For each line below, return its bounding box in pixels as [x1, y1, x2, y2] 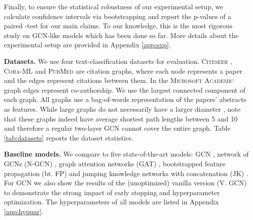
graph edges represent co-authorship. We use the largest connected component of [4, 84, 246, 95]
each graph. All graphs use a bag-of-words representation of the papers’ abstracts [4, 94, 247, 104]
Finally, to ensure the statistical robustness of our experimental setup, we [4, 1, 223, 11]
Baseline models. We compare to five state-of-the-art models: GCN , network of [4, 149, 249, 159]
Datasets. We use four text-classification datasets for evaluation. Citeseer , [4, 56, 233, 66]
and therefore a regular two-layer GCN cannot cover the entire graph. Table [4, 123, 231, 133]
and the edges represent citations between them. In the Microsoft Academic [4, 75, 234, 85]
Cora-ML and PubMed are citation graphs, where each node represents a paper [4, 65, 242, 76]
